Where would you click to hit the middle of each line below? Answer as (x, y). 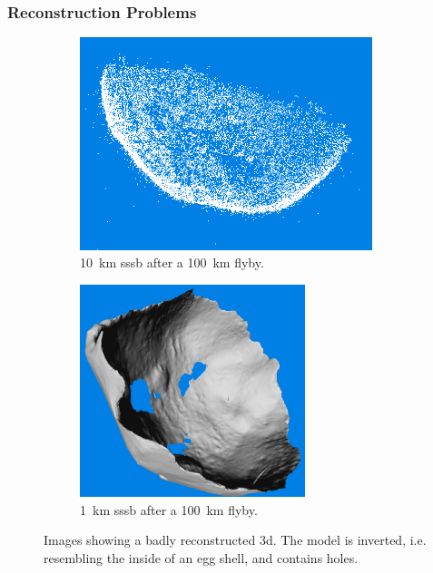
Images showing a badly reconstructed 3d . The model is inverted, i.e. (235, 540)
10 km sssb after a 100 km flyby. (172, 262)
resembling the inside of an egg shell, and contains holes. (201, 557)
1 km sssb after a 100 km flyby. (169, 509)
